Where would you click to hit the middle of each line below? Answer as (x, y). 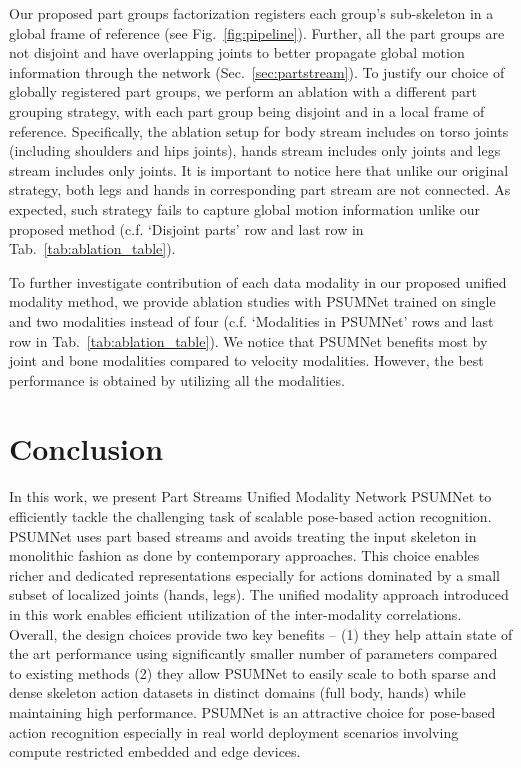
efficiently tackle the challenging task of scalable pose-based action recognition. (250, 516)
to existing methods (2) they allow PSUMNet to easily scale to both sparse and (253, 672)
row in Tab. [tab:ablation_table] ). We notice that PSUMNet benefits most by (248, 340)
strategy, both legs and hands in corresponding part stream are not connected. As (260, 189)
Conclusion (86, 448)
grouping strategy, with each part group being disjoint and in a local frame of (247, 110)
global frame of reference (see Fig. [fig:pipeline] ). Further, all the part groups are (257, 32)
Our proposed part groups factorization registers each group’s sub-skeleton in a (251, 13)
